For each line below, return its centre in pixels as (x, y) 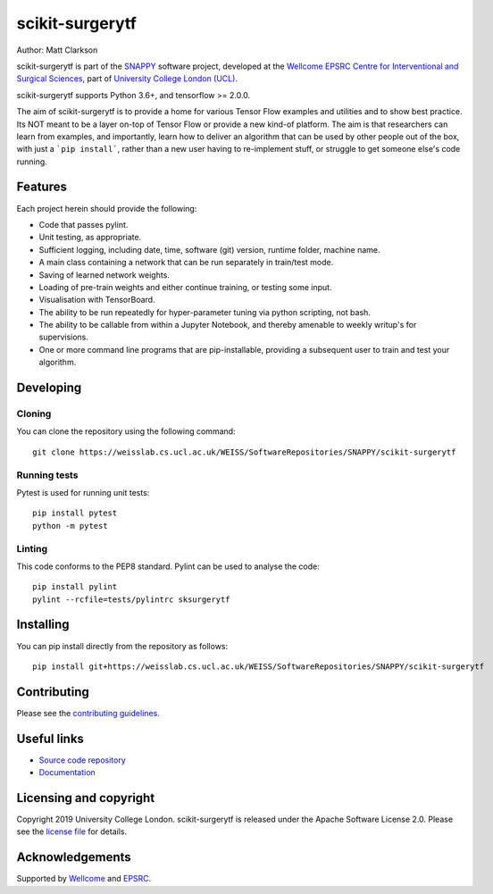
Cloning (34, 414)
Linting (32, 548)
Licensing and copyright (86, 798)
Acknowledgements (74, 857)
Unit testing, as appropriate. (90, 238)
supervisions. (64, 337)
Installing (43, 625)
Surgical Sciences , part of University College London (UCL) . (127, 79)
